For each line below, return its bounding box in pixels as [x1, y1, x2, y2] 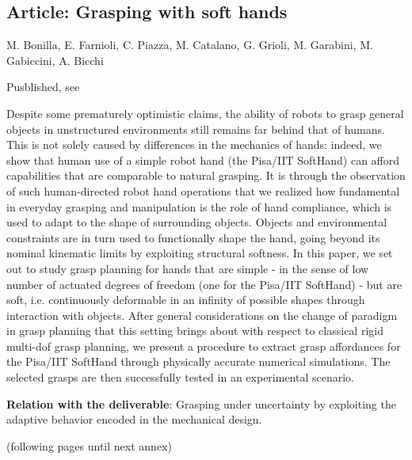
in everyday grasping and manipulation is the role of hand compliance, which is [6, 198, 392, 215]
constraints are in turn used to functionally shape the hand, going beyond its [6, 229, 380, 245]
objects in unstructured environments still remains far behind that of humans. [6, 120, 385, 137]
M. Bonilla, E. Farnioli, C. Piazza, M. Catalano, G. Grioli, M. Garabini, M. [6, 36, 373, 53]
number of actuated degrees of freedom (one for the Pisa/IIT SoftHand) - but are [6, 276, 402, 292]
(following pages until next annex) [6, 437, 172, 454]
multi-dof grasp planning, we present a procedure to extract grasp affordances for [6, 337, 401, 354]
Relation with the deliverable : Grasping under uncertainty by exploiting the [6, 395, 396, 412]
